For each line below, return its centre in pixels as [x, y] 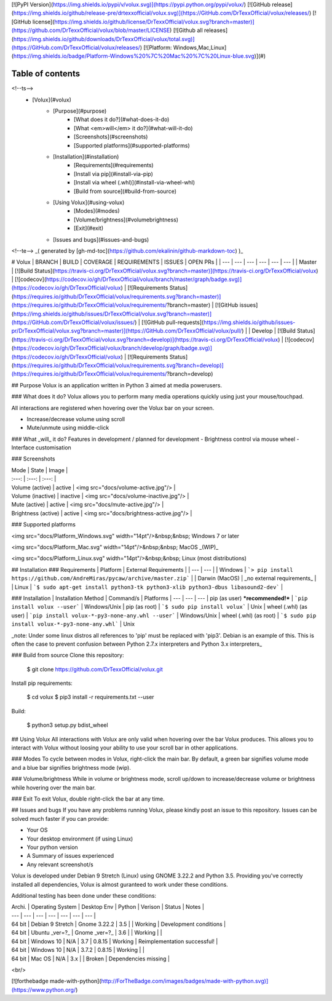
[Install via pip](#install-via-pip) [114, 174]
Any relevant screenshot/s [60, 865]
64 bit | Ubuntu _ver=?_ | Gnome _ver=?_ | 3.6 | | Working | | [87, 933]
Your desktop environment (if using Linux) [80, 839]
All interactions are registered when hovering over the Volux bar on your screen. [113, 408]
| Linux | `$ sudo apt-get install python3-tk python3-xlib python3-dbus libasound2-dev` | [147, 587]
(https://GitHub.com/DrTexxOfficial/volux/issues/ [73, 322]
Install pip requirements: [42, 683]
